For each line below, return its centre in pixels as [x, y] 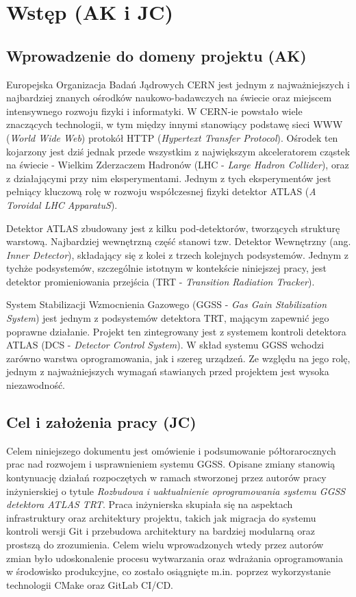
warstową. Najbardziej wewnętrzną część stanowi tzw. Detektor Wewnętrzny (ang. [179, 241]
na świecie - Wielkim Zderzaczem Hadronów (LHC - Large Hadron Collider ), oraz [178, 165]
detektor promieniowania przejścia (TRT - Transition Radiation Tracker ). [161, 281]
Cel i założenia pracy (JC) [101, 422]
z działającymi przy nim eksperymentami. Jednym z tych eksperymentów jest [169, 178]
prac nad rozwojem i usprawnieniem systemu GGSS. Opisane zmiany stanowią [171, 464]
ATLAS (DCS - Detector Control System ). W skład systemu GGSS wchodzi [165, 345]
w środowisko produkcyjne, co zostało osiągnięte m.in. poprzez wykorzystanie [168, 571]
